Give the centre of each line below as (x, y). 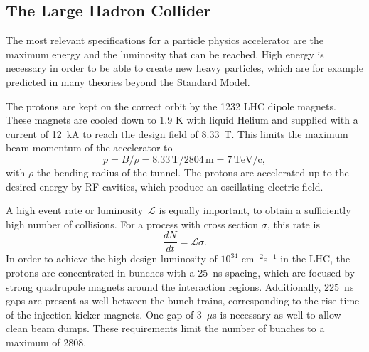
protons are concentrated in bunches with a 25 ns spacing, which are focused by (180, 272)
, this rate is (293, 224)
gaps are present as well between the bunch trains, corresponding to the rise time (183, 300)
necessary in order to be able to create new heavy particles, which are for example (184, 68)
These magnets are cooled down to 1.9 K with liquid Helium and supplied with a (182, 120)
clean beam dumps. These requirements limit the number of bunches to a (165, 328)
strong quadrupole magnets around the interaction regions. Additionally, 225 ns (180, 286)
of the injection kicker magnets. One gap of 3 (104, 314)
